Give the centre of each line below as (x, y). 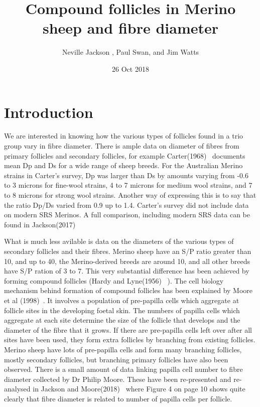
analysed (17, 389)
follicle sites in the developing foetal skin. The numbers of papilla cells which (122, 310)
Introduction (49, 112)
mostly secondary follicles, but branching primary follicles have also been (116, 359)
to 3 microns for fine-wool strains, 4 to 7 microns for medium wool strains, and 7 (128, 185)
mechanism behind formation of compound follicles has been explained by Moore (128, 290)
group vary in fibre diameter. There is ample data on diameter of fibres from (122, 146)
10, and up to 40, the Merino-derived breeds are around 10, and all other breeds (127, 261)
